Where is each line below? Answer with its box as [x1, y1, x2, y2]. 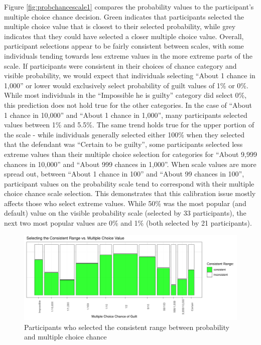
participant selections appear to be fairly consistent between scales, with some [4, 41, 244, 51]
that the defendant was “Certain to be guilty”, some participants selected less [4, 139, 243, 149]
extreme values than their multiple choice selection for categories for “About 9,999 [4, 148, 257, 159]
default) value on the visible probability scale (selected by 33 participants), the [4, 208, 246, 218]
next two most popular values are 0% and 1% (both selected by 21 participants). [4, 218, 252, 228]
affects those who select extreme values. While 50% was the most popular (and [4, 198, 246, 208]
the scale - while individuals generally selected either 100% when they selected [4, 129, 245, 139]
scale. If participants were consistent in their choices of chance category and [4, 60, 237, 71]
